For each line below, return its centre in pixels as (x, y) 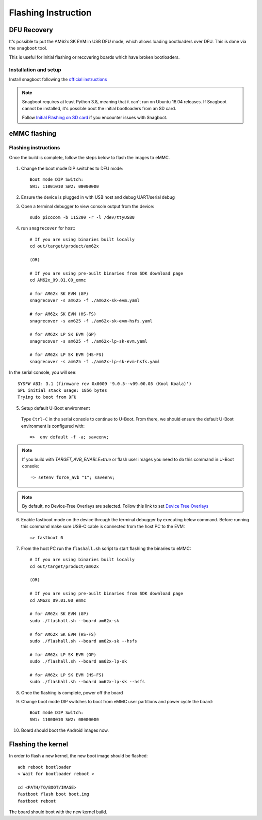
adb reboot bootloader (45, 767)
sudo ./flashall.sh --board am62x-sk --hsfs (84, 641)
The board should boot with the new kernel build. (58, 812)
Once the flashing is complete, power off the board (72, 692)
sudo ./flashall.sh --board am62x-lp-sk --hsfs (87, 682)
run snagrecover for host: (48, 228)
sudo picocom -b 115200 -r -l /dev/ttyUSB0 (82, 217)
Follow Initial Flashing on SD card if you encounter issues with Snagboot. (95, 117)
